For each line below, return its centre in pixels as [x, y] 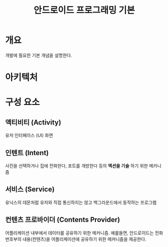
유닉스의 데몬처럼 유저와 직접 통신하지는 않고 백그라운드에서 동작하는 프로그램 [81, 202]
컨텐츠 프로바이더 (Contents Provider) [63, 220]
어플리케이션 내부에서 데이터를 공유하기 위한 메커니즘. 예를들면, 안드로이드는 [79, 233]
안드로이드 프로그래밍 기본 [84, 10]
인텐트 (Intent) [27, 153]
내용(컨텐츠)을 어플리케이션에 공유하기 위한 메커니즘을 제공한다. [85, 239]
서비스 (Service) [30, 190]
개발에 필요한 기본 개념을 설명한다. [39, 55]
